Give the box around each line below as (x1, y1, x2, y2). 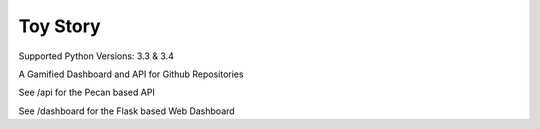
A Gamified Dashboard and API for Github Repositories (18, 68, 244, 80)
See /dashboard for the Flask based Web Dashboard (18, 105, 235, 117)
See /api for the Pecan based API (18, 86, 155, 99)
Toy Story (18, 15, 101, 37)
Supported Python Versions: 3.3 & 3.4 (18, 50, 175, 62)
